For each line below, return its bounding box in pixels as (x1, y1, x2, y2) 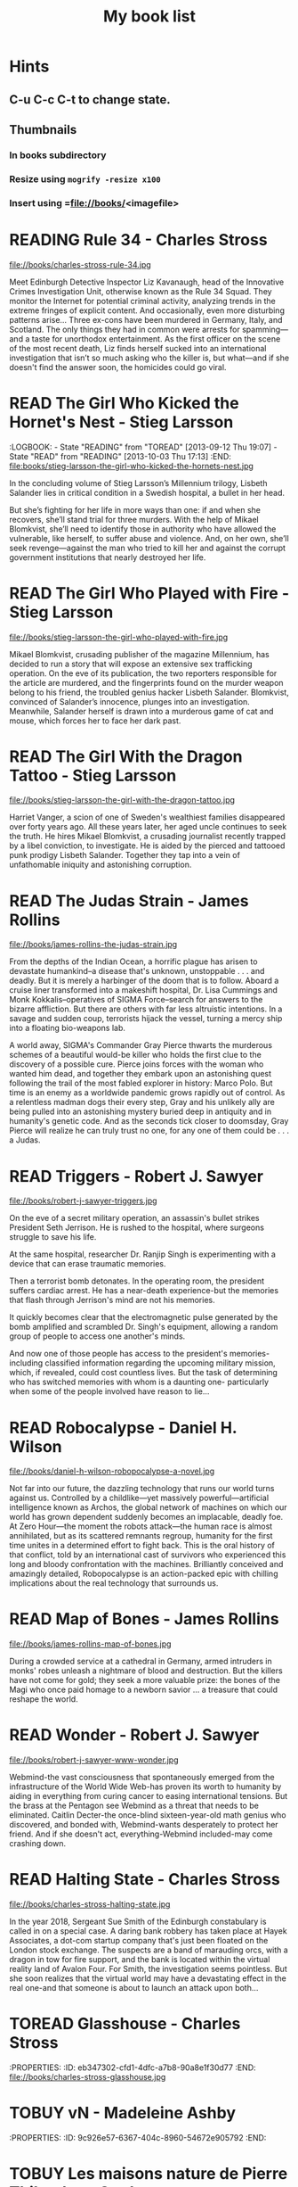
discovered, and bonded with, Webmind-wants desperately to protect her (9, 1820, 278, 1830)
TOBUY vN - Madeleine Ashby (9, 2103, 237, 2124)
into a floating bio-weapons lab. (9, 1023, 126, 1034)
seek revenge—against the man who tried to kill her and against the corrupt (9, 542, 286, 553)
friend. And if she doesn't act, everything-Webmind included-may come (9, 1828, 273, 1839)
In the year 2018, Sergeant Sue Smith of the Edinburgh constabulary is (9, 1916, 267, 1927)
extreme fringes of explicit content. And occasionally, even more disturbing (9, 305, 285, 316)
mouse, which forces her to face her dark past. (9, 715, 181, 726)
